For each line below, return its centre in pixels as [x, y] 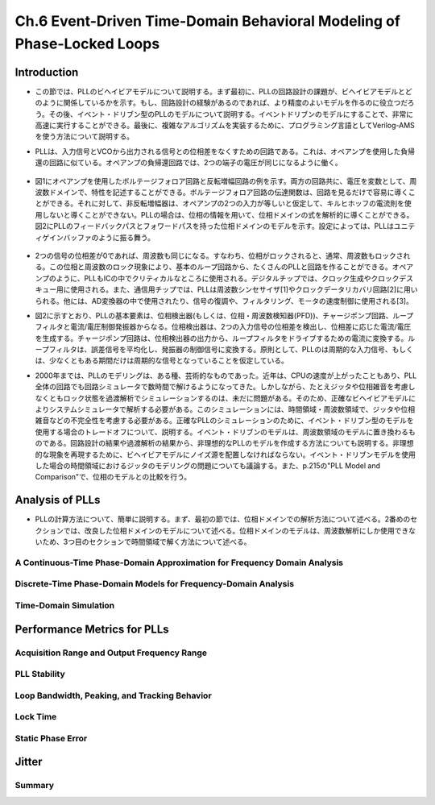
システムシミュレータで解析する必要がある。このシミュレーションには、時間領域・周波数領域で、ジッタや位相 [232, 409]
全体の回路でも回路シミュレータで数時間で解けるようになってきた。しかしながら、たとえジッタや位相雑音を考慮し [225, 387]
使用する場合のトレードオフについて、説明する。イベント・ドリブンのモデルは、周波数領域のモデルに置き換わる [222, 432]
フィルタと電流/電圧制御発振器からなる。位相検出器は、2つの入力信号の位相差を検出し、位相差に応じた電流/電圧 [223, 327]
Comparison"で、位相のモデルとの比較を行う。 [113, 477]
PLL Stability [40, 674]
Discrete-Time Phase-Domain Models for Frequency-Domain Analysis [154, 584]
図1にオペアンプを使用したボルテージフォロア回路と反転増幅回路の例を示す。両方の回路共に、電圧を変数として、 [222, 181]
